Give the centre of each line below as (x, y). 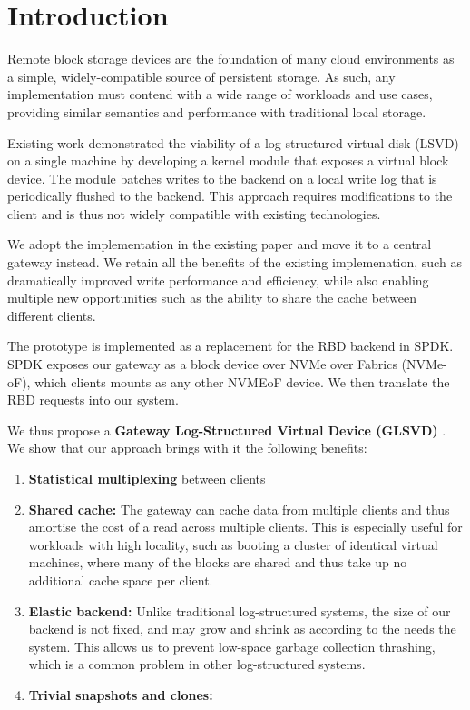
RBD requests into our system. (93, 400)
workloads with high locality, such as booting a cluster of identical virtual (233, 544)
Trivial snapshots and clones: (121, 694)
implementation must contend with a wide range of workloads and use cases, (220, 94)
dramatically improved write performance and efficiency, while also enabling (218, 280)
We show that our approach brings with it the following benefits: (187, 448)
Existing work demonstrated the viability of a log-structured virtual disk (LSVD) (233, 142)
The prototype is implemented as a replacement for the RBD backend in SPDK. (230, 346)
